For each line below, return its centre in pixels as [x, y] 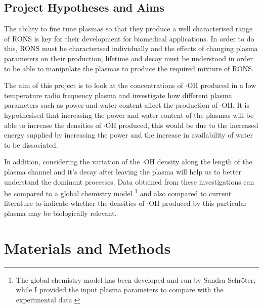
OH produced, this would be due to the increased [182, 125]
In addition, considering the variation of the [72, 162]
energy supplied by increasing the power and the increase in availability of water [128, 135]
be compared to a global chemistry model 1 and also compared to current [118, 192]
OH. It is [236, 105]
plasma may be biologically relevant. [60, 213]
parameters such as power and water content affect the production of [111, 105]
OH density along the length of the [198, 162]
